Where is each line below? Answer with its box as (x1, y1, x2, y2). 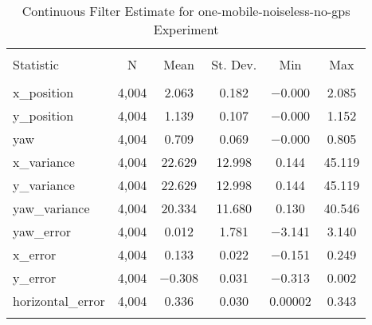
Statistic (13, 55, 59, 73)
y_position (13, 106, 74, 125)
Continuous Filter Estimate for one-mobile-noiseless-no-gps (22, 2, 350, 20)
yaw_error (13, 222, 72, 240)
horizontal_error (13, 291, 105, 310)
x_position (13, 83, 74, 101)
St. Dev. (211, 55, 257, 73)
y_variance (13, 176, 75, 194)
